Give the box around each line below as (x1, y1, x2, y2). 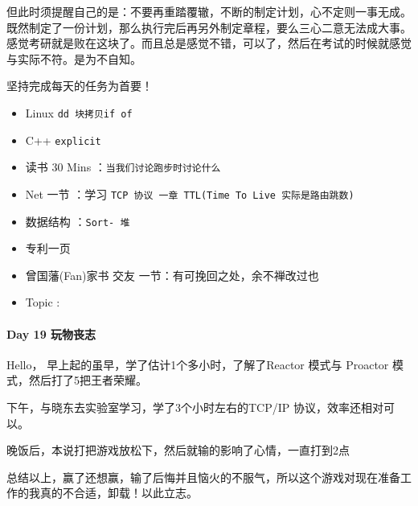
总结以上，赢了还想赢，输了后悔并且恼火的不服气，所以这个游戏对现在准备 (6, 468, 400, 485)
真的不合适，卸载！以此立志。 (39, 484, 198, 501)
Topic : (25, 294, 60, 311)
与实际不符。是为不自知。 (6, 50, 141, 67)
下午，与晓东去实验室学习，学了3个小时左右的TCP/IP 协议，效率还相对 (6, 399, 383, 416)
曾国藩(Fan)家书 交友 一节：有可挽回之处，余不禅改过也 (25, 266, 319, 283)
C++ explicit (25, 131, 101, 148)
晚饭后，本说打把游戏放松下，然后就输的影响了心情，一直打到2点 (6, 442, 350, 459)
